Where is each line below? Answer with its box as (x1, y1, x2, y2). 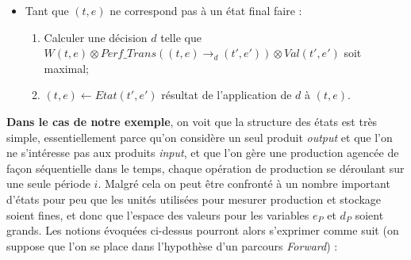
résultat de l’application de (161, 86, 292, 103)
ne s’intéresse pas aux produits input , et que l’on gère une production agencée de (6, 144, 399, 161)
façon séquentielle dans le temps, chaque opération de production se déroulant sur (6, 159, 405, 176)
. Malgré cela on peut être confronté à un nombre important (98, 175, 390, 192)
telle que (160, 29, 202, 45)
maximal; (44, 59, 89, 76)
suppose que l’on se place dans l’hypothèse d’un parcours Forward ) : (6, 237, 338, 254)
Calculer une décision (44, 29, 148, 45)
